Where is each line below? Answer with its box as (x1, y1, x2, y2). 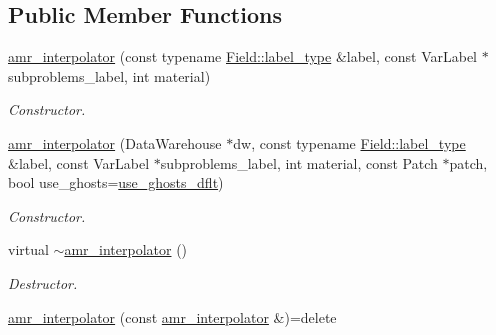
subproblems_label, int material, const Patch (160, 152, 438, 173)
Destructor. (8, 272, 78, 293)
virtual (8, 239, 49, 260)
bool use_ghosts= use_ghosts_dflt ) (8, 172, 224, 193)
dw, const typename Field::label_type (233, 132, 466, 153)
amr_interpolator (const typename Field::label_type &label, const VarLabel (8, 46, 478, 67)
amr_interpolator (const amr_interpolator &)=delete (8, 306, 337, 327)
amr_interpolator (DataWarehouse (8, 132, 222, 153)
